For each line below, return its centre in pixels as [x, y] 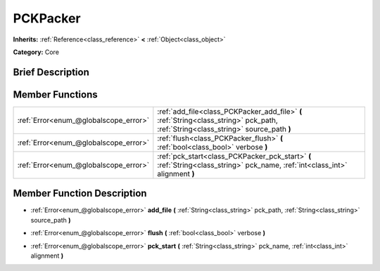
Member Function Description [80, 193]
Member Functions [55, 94]
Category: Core [36, 52]
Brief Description [51, 72]
